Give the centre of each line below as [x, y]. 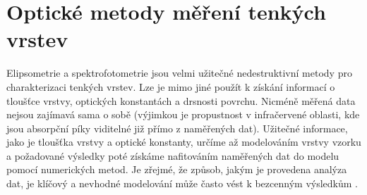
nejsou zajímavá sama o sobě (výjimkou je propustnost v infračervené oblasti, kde [183, 114]
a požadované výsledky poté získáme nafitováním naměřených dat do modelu [173, 155]
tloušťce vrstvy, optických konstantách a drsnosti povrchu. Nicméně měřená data [181, 100]
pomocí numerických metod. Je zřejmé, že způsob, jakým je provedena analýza [177, 169]
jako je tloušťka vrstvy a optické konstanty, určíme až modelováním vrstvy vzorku [184, 142]
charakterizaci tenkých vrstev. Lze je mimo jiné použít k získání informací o [171, 86]
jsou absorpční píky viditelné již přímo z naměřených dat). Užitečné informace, [177, 128]
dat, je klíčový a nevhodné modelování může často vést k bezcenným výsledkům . [182, 183]
